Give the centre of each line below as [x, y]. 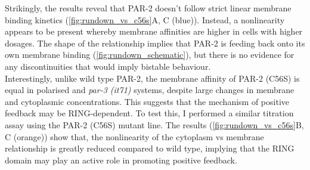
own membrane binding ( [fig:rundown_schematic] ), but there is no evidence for [150, 55]
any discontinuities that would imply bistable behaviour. [108, 66]
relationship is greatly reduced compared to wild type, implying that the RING [150, 148]
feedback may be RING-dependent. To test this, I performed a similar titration [149, 113]
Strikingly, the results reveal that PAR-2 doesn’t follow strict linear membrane [148, 8]
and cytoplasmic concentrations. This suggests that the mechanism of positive [147, 101]
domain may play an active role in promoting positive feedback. [121, 160]
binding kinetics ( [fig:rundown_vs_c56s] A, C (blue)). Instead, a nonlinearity [145, 19]
